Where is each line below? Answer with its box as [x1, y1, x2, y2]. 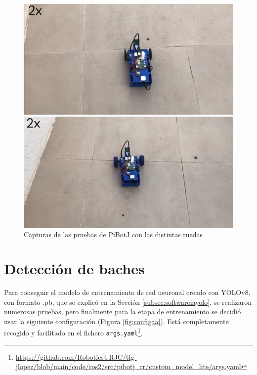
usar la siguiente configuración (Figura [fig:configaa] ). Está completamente [4, 316, 229, 326]
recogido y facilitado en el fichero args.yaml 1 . [4, 326, 143, 337]
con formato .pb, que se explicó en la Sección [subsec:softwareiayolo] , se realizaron [4, 296, 252, 307]
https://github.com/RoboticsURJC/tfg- [15, 351, 137, 362]
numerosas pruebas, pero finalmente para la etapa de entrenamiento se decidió [4, 306, 241, 317]
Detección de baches [4, 258, 145, 278]
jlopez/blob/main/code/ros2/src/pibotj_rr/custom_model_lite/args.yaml [15, 361, 241, 372]
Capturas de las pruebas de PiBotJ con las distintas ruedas [24, 229, 203, 240]
